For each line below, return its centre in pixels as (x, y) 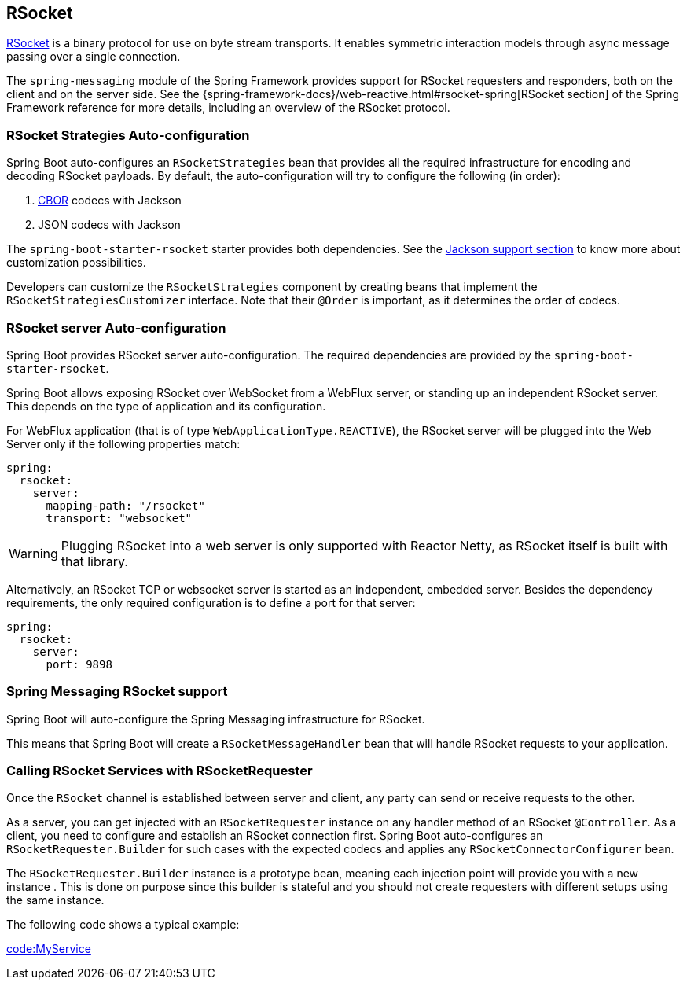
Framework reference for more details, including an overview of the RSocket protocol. (228, 108)
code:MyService (49, 949)
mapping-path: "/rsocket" (125, 505)
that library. (94, 561)
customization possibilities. (76, 263)
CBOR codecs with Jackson (110, 201)
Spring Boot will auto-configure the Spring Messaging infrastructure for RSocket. (216, 719)
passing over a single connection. (94, 57)
